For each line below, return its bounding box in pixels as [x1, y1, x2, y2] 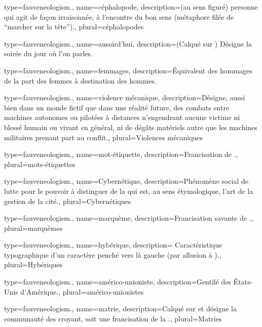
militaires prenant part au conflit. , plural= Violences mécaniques [4, 132, 203, 142]
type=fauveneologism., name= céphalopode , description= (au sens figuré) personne [4, 2, 258, 12]
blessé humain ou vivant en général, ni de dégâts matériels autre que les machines [4, 121, 257, 132]
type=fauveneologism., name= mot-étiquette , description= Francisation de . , [4, 149, 238, 159]
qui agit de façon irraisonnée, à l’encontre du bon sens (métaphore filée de [4, 11, 234, 22]
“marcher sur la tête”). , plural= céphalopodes [4, 21, 144, 32]
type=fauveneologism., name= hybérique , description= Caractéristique [4, 239, 222, 250]
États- [233, 276, 253, 287]
